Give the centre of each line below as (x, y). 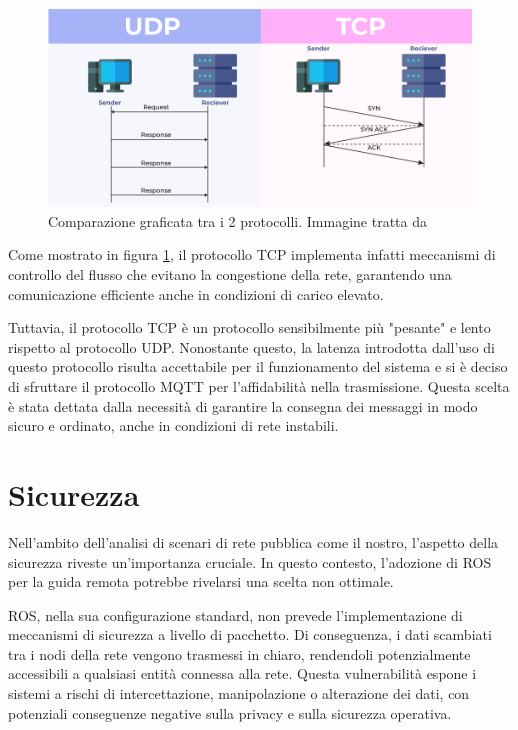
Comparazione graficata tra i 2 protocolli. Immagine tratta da (237, 220)
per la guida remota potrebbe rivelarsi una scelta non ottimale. (201, 581)
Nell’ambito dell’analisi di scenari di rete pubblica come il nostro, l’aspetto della (253, 541)
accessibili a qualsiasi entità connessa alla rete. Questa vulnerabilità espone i (242, 673)
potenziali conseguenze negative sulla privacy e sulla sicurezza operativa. (230, 712)
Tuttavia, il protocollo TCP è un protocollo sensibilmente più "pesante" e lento (249, 327)
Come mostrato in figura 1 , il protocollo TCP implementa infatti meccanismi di (252, 254)
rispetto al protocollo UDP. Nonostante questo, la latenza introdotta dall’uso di (251, 346)
